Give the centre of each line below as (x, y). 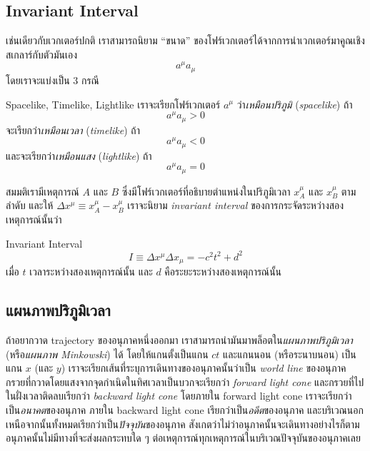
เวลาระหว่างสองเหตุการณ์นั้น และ (91, 272)
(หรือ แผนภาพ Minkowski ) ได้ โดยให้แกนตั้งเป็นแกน (107, 354)
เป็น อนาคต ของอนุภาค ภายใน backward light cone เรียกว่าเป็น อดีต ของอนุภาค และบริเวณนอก (185, 409)
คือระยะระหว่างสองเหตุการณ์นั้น (223, 272)
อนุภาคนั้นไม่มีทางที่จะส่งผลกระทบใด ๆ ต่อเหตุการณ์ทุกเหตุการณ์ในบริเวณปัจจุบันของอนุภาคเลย (183, 438)
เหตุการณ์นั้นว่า (34, 219)
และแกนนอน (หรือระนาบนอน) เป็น (290, 354)
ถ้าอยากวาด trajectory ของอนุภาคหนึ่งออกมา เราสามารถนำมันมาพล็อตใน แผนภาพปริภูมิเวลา (179, 340)
